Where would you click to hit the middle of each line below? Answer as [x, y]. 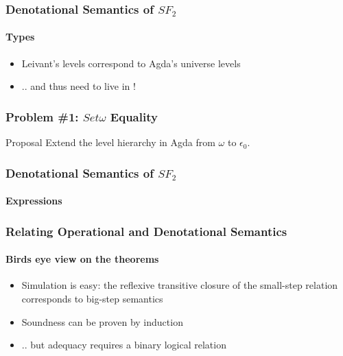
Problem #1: [42, 116]
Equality [134, 116]
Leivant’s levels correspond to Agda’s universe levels [131, 63]
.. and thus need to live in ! [79, 86]
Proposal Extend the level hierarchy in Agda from [110, 142]
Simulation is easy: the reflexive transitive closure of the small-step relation [180, 285]
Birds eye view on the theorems [82, 259]
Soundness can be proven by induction [102, 321]
